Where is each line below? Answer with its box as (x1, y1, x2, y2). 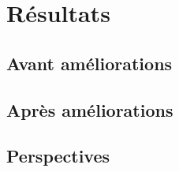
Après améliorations (6, 97, 173, 122)
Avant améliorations (6, 50, 173, 75)
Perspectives (6, 144, 110, 168)
